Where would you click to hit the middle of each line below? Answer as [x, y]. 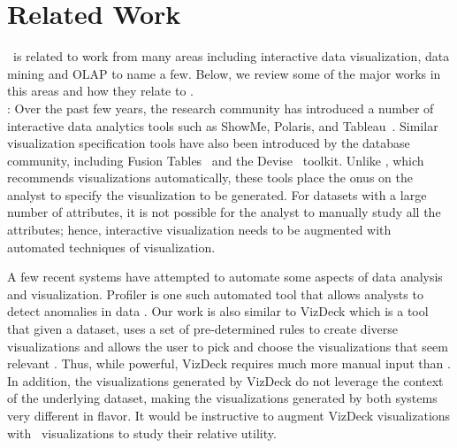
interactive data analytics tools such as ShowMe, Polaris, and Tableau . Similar [223, 125]
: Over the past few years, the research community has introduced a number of [221, 108]
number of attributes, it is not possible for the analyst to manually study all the [224, 212]
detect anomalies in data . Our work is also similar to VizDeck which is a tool [218, 311]
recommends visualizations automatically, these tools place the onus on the [210, 178]
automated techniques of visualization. [111, 247]
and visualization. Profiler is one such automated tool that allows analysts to [215, 294]
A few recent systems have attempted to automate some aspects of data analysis [225, 277]
